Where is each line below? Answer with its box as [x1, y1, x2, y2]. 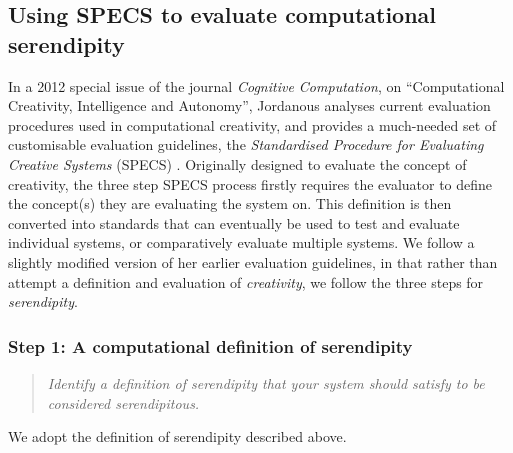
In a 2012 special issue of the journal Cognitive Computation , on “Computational [8, 75, 505, 96]
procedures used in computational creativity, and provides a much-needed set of [8, 114, 497, 135]
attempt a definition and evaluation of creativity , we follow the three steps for [8, 271, 484, 292]
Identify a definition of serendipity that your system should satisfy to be [47, 372, 485, 393]
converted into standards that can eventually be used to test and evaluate [8, 212, 460, 233]
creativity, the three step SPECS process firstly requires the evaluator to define [8, 173, 493, 194]
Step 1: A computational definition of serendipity [8, 333, 413, 358]
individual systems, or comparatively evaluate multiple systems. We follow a [8, 232, 475, 253]
